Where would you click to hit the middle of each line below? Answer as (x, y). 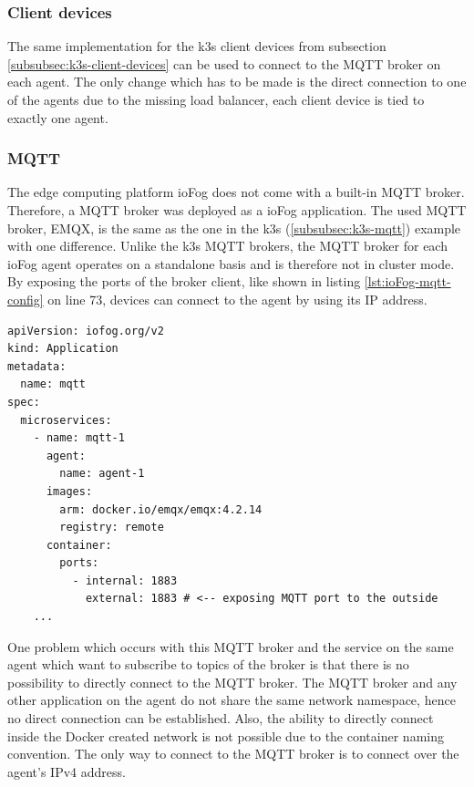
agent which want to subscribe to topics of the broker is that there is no (208, 664)
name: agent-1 (102, 474)
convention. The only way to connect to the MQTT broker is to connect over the (233, 754)
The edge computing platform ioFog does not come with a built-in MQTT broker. (236, 192)
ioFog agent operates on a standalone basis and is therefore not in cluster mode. (231, 263)
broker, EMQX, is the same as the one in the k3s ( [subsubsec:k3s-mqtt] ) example (234, 228)
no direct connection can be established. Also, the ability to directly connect (221, 718)
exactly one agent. (58, 117)
